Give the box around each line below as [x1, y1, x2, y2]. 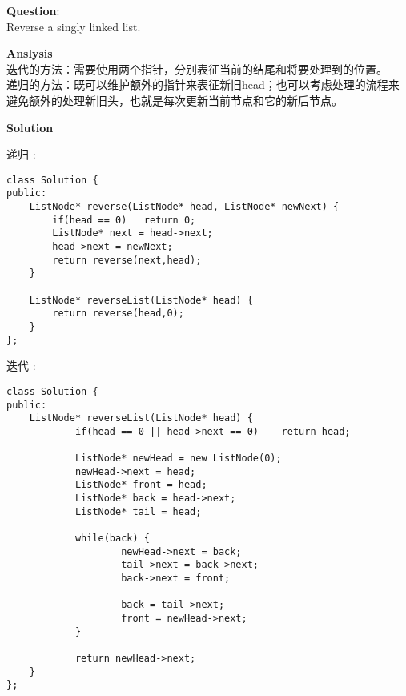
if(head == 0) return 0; [52, 214, 196, 226]
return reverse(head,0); [52, 308, 184, 320]
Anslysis [6, 45, 53, 62]
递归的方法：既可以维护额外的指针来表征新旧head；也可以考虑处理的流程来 [6, 76, 400, 93]
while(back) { [74, 533, 150, 545]
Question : [6, 2, 60, 18]
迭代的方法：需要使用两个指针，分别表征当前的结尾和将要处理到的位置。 [6, 60, 388, 77]
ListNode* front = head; [74, 479, 207, 491]
